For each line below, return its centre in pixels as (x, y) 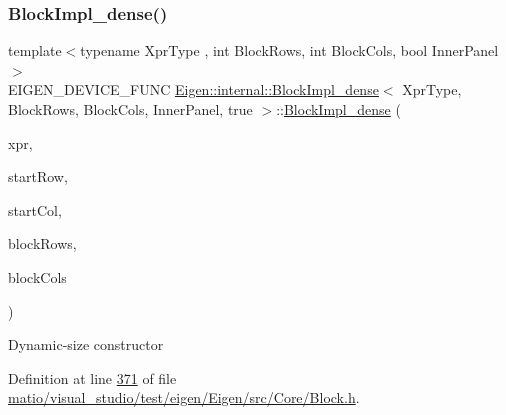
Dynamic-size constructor (86, 344)
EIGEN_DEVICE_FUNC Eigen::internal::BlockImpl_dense (193, 89)
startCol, (35, 209)
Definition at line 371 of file (92, 377)
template (35, 50)
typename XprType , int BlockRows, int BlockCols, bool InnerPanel (289, 50)
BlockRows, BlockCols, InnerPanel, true (130, 109)
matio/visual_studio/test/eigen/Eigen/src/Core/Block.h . (184, 397)
